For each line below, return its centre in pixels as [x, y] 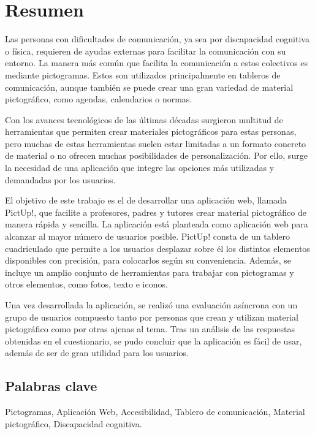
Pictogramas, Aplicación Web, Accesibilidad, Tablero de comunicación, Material [155, 412]
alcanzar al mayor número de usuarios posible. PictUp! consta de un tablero [148, 236]
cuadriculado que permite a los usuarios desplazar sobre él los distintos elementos [157, 248]
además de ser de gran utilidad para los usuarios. [97, 353]
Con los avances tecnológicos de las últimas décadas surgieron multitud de [144, 119]
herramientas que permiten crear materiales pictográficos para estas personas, [151, 131]
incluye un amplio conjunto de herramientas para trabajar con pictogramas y [150, 272]
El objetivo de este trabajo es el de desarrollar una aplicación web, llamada [146, 200]
